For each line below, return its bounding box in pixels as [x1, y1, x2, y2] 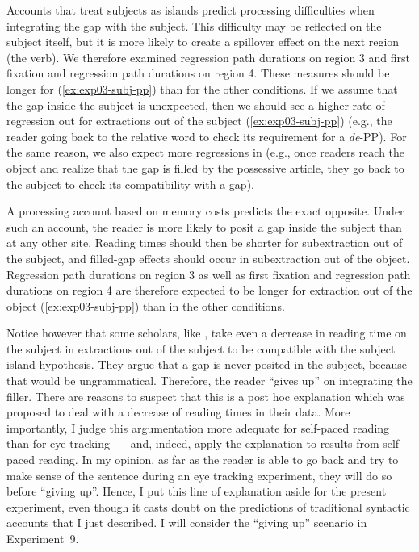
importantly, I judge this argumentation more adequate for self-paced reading [6, 419, 390, 436]
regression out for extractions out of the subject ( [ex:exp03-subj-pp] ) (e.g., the [6, 112, 392, 129]
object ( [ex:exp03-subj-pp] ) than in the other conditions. [6, 297, 285, 314]
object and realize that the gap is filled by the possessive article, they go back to [6, 159, 404, 176]
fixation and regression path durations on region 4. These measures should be [6, 65, 390, 82]
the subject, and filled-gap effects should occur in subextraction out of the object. [6, 249, 410, 266]
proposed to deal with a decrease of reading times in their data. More [6, 404, 350, 420]
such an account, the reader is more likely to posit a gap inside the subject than [6, 218, 402, 235]
